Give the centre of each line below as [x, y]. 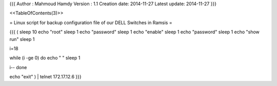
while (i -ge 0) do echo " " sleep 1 [45, 58]
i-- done [18, 67]
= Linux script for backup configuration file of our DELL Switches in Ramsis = [91, 23]
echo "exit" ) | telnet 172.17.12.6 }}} [45, 77]
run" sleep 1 [22, 39]
